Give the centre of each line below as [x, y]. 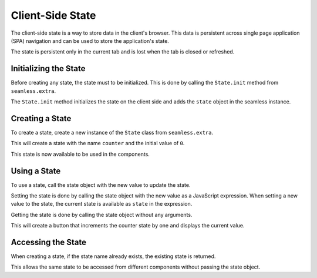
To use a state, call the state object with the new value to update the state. [101, 185]
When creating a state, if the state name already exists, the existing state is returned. [113, 256]
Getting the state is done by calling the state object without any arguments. [102, 215]
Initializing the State [48, 68]
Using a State [36, 171]
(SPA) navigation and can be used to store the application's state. [90, 41]
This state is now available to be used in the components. [80, 154]
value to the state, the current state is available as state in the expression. [102, 204]
